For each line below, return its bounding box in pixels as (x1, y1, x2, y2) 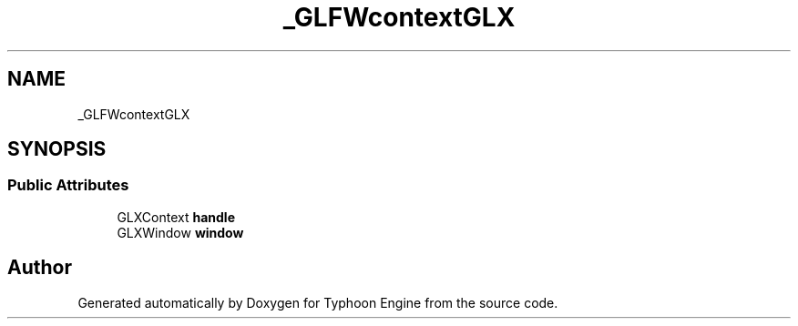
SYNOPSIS (7, 138, 107, 161)
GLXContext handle (117, 209, 235, 225)
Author (7, 256, 72, 280)
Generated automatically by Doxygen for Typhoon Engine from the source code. (77, 294, 558, 311)
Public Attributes (7, 176, 129, 195)
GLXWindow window (117, 224, 244, 240)
